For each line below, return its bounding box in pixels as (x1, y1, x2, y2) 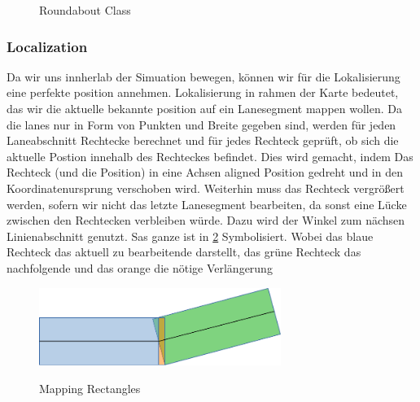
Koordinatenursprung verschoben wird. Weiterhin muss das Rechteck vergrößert (7, 179, 405, 196)
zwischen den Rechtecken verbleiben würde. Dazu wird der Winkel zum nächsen (7, 212, 405, 229)
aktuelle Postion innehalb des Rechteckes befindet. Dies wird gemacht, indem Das (7, 147, 413, 164)
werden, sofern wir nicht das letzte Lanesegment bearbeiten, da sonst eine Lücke (7, 195, 407, 212)
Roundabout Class (39, 2, 131, 18)
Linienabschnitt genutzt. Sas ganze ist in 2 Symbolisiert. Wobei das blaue (7, 227, 374, 244)
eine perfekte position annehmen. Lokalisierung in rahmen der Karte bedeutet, (7, 84, 399, 101)
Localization (7, 36, 88, 56)
